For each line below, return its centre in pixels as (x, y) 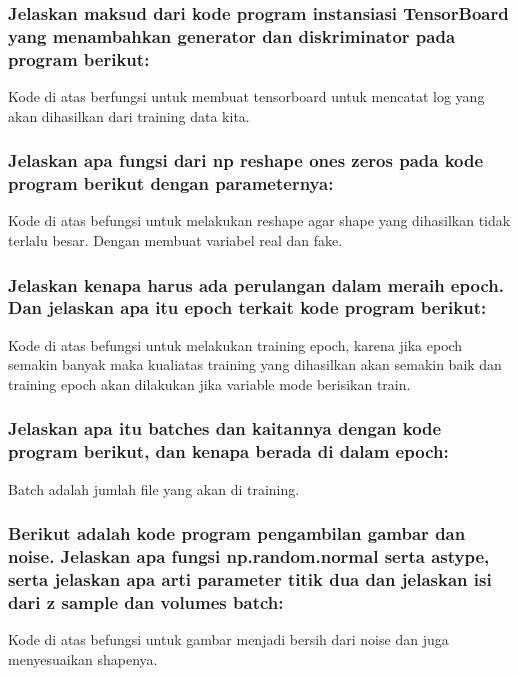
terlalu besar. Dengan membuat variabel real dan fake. (175, 239)
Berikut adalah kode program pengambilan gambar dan (237, 533)
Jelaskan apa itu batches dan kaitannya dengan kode (225, 428)
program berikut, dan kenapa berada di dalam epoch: (228, 451)
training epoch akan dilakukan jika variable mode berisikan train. (209, 383)
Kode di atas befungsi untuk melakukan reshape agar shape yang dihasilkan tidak (259, 220)
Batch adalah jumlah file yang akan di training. (154, 488)
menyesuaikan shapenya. (83, 658)
